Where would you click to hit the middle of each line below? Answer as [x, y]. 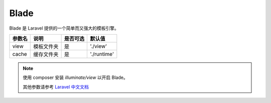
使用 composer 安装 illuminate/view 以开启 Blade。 [75, 77]
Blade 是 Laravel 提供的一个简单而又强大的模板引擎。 [64, 28]
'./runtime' [102, 54]
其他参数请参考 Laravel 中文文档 [56, 87]
